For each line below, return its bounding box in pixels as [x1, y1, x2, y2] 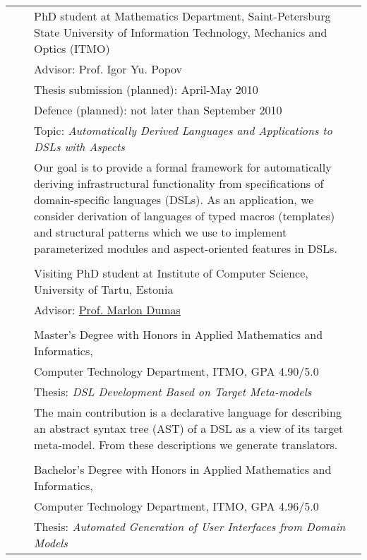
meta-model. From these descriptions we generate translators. [34, 436, 338, 453]
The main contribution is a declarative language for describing [34, 404, 342, 420]
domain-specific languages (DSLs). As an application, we [34, 191, 314, 208]
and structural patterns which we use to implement [34, 224, 287, 240]
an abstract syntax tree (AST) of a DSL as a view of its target [34, 420, 344, 436]
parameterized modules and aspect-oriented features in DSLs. [34, 240, 337, 256]
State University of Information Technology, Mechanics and [34, 24, 327, 40]
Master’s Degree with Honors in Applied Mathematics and [34, 326, 323, 342]
